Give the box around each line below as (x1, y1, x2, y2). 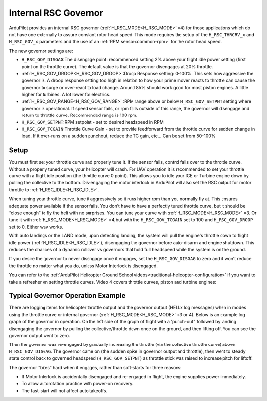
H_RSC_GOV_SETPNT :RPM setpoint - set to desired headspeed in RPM (21, 119, 164, 125)
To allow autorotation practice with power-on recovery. (21, 381, 133, 387)
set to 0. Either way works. (9, 224, 64, 229)
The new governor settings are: (9, 48, 74, 54)
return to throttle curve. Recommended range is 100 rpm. (21, 112, 138, 118)
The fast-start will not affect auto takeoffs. (21, 387, 108, 394)
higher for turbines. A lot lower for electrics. (21, 92, 111, 98)
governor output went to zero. (9, 333, 70, 339)
